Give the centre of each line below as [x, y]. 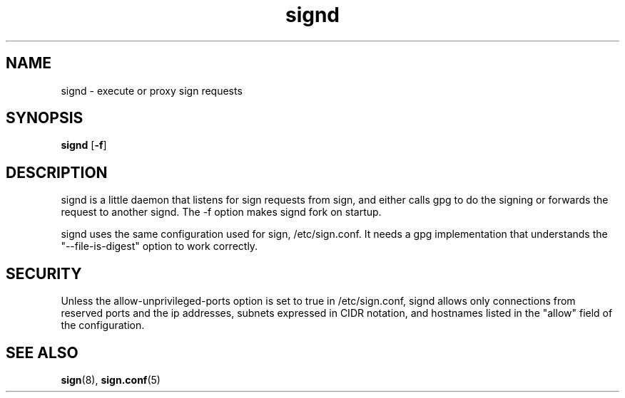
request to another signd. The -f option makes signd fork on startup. [221, 212]
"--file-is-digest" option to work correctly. [159, 246]
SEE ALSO [42, 352]
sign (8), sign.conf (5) [111, 379]
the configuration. [103, 325]
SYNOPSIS [45, 118]
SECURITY [44, 273]
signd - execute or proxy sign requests [152, 90]
